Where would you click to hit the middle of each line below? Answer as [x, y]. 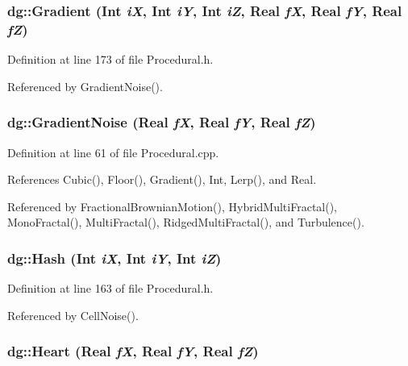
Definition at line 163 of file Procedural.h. [110, 288]
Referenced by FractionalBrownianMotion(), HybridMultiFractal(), [173, 206]
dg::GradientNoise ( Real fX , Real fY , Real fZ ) [162, 122]
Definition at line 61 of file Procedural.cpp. [113, 152]
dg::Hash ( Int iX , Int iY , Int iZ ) [114, 258]
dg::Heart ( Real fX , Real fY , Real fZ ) [133, 351]
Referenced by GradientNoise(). [85, 86]
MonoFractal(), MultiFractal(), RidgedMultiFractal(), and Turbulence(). [186, 222]
